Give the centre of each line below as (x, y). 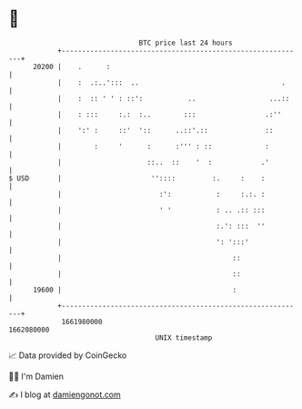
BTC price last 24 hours (186, 43)
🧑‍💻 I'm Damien (36, 376)
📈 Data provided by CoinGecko (68, 355)
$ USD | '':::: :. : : (137, 178)
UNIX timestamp (184, 337)
